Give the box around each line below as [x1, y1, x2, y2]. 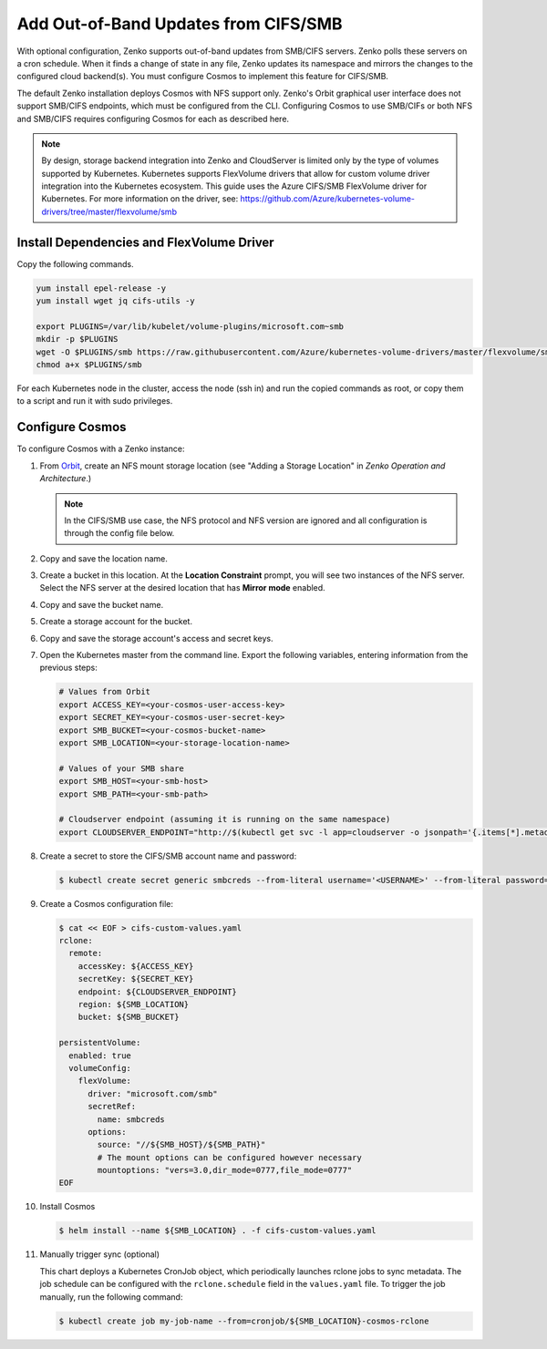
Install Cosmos [39, 1201, 96, 1212]
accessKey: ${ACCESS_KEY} [77, 961, 194, 971]
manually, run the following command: [39, 1291, 183, 1303]
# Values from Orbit [58, 686, 150, 697]
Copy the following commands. [16, 258, 134, 269]
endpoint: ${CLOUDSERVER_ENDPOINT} [77, 986, 237, 997]
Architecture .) [39, 473, 92, 484]
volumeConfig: [68, 1063, 132, 1073]
